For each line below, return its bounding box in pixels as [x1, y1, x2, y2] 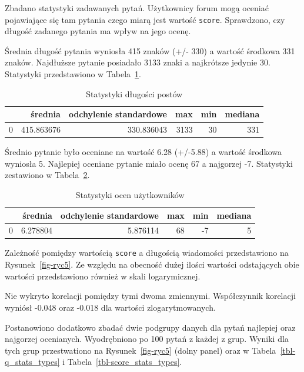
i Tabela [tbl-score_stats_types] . [62, 355, 182, 368]
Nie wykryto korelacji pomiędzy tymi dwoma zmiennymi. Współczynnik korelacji [5, 289, 296, 302]
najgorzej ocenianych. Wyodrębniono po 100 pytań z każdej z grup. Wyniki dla [5, 333, 289, 345]
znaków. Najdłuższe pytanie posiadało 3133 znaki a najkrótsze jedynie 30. [5, 56, 270, 68]
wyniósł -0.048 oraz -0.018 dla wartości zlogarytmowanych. [5, 301, 216, 313]
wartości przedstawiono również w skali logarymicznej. [5, 269, 201, 282]
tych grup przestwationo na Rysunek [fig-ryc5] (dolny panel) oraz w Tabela [5, 344, 276, 356]
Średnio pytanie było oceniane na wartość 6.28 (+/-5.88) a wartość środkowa [5, 146, 282, 158]
